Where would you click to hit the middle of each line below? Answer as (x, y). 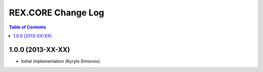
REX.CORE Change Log (57, 13)
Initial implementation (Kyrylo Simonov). (61, 61)
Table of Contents (28, 27)
